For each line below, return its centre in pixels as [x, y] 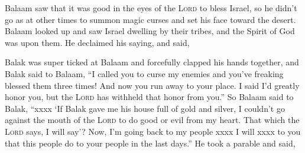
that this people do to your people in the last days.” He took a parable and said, [150, 143]
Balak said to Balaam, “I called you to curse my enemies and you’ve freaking [144, 73]
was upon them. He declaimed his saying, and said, [97, 42]
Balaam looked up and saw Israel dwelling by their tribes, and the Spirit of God [150, 31]
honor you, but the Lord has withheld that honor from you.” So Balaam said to [149, 97]
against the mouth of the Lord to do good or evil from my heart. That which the [152, 120]
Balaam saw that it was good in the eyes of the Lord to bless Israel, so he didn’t [151, 8]
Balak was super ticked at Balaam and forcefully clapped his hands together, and [152, 62]
